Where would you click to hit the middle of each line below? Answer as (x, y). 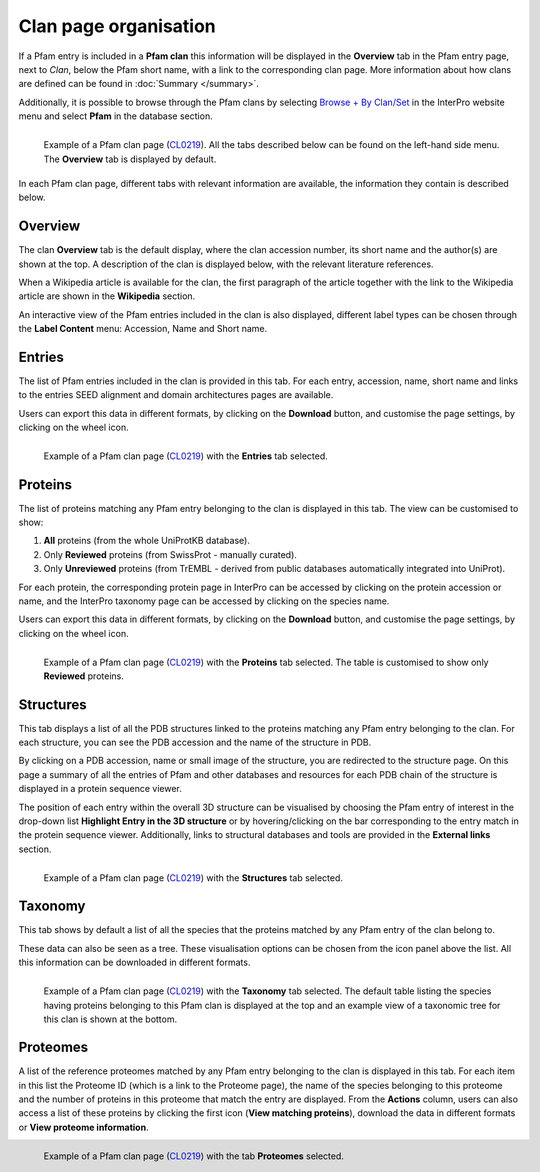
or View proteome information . (83, 1127)
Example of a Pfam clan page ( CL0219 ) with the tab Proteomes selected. (194, 1156)
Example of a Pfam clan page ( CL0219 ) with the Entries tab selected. (186, 456)
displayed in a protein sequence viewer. (100, 789)
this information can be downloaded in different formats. (134, 962)
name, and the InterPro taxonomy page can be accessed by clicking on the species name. (204, 601)
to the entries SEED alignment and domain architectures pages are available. (176, 395)
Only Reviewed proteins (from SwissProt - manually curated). (170, 554)
